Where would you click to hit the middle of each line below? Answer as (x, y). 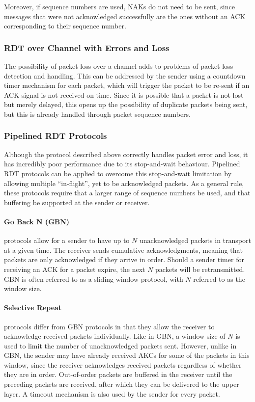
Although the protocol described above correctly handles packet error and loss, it (126, 154)
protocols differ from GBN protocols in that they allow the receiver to (109, 326)
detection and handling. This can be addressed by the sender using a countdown (125, 75)
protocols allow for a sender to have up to (67, 240)
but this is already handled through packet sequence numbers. (98, 114)
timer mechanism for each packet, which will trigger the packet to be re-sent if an (127, 85)
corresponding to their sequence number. (65, 26)
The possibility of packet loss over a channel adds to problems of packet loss (119, 66)
